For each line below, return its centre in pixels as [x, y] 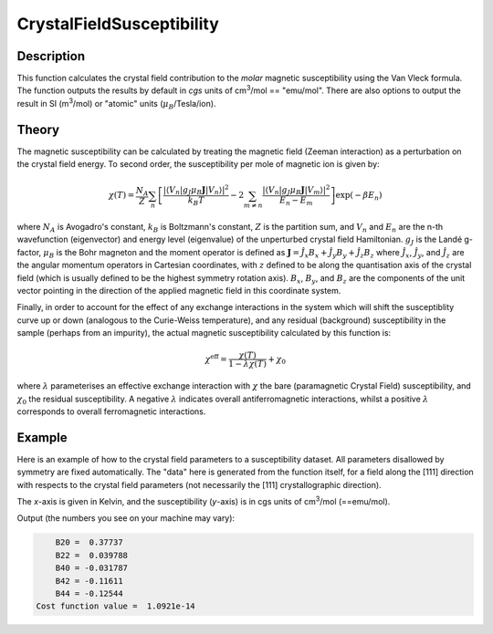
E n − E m [296, 201]
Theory [38, 129]
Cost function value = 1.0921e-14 [115, 606]
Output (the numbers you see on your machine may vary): [126, 518]
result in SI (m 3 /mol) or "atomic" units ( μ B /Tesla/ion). [116, 104]
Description [51, 56]
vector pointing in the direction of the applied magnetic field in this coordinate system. [179, 291]
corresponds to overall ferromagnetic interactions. [111, 411]
